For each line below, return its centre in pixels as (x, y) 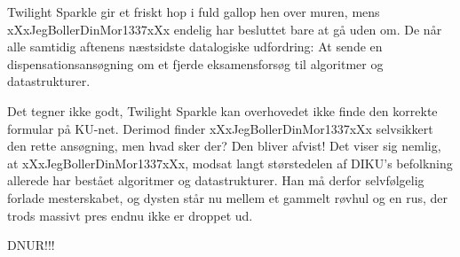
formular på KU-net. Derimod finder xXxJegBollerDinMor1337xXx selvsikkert (220, 128)
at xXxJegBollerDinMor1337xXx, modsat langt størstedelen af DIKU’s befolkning (230, 163)
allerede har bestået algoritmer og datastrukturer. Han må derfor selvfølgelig (216, 180)
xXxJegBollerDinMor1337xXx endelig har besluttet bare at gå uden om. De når (225, 29)
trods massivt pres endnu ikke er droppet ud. (130, 215)
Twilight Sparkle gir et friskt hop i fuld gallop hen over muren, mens (194, 12)
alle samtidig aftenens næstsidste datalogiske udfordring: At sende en (195, 47)
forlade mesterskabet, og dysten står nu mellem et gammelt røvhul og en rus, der (228, 197)
